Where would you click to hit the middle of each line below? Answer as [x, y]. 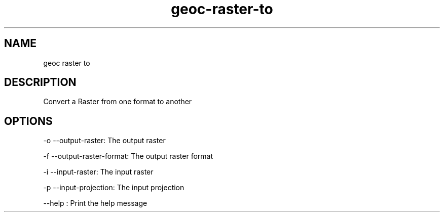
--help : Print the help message [95, 203]
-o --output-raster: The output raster [104, 141]
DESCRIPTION [40, 82]
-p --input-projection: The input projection [114, 188]
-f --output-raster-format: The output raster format [128, 156]
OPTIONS [28, 121]
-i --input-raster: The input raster [98, 172]
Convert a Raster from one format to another [118, 102]
